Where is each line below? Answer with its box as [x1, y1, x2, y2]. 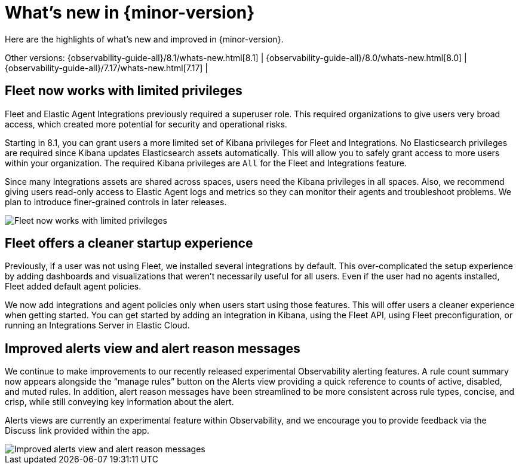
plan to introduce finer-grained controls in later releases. [5, 196, 227, 207]
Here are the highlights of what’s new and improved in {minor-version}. [5, 33, 284, 44]
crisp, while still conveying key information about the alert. [5, 397, 234, 407]
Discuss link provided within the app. [5, 425, 150, 436]
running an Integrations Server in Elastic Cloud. [5, 320, 190, 331]
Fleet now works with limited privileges [5, 83, 242, 99]
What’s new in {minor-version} [5, 2, 255, 23]
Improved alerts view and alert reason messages [5, 340, 300, 356]
